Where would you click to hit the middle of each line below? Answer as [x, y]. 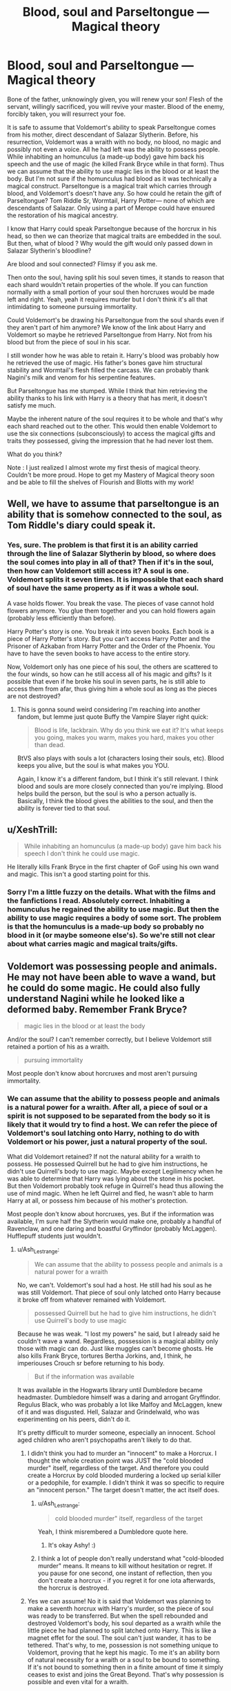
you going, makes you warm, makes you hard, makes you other [124, 737]
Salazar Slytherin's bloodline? [49, 250]
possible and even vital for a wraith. [78, 1682]
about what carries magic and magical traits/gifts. [92, 944]
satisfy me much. [32, 405]
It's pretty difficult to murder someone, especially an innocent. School [116, 1433]
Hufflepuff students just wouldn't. [55, 1236]
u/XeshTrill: [32, 830]
